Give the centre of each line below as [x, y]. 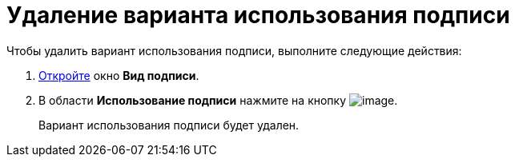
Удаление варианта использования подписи [258, 15]
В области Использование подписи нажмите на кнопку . [218, 100]
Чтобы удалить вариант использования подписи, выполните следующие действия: [234, 50]
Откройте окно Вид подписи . [119, 75]
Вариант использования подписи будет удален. [169, 125]
